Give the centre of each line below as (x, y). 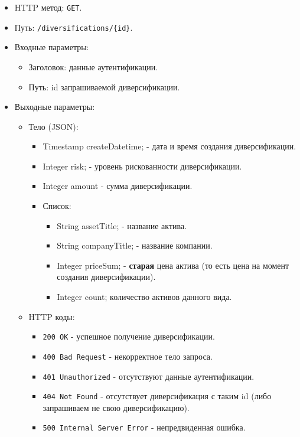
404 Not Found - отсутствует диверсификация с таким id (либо (157, 396)
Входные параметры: (52, 47)
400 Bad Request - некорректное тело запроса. (128, 356)
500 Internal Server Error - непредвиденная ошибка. (144, 427)
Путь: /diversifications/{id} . (74, 27)
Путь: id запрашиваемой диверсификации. (104, 87)
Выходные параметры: (55, 107)
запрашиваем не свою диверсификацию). (116, 407)
